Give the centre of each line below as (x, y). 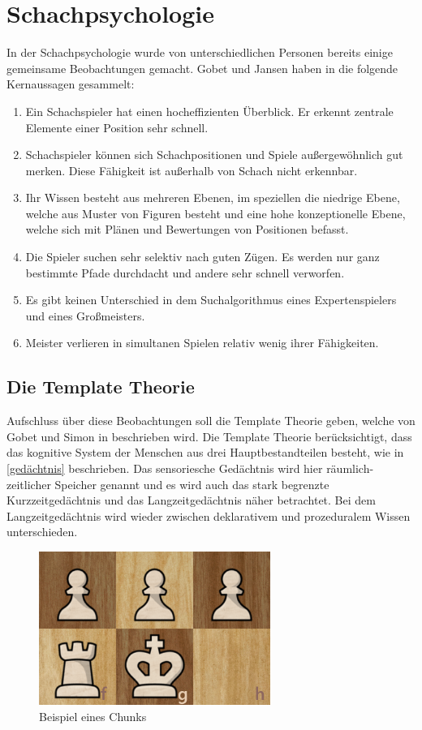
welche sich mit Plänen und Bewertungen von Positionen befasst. (187, 229)
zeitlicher (29, 484)
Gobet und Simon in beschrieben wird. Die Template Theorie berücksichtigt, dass (209, 436)
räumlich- (350, 468)
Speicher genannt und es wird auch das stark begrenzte (192, 484)
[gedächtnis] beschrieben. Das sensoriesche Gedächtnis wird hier (165, 468)
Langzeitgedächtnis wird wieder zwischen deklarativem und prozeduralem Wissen (209, 515)
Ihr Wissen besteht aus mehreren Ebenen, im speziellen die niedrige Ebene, (213, 198)
